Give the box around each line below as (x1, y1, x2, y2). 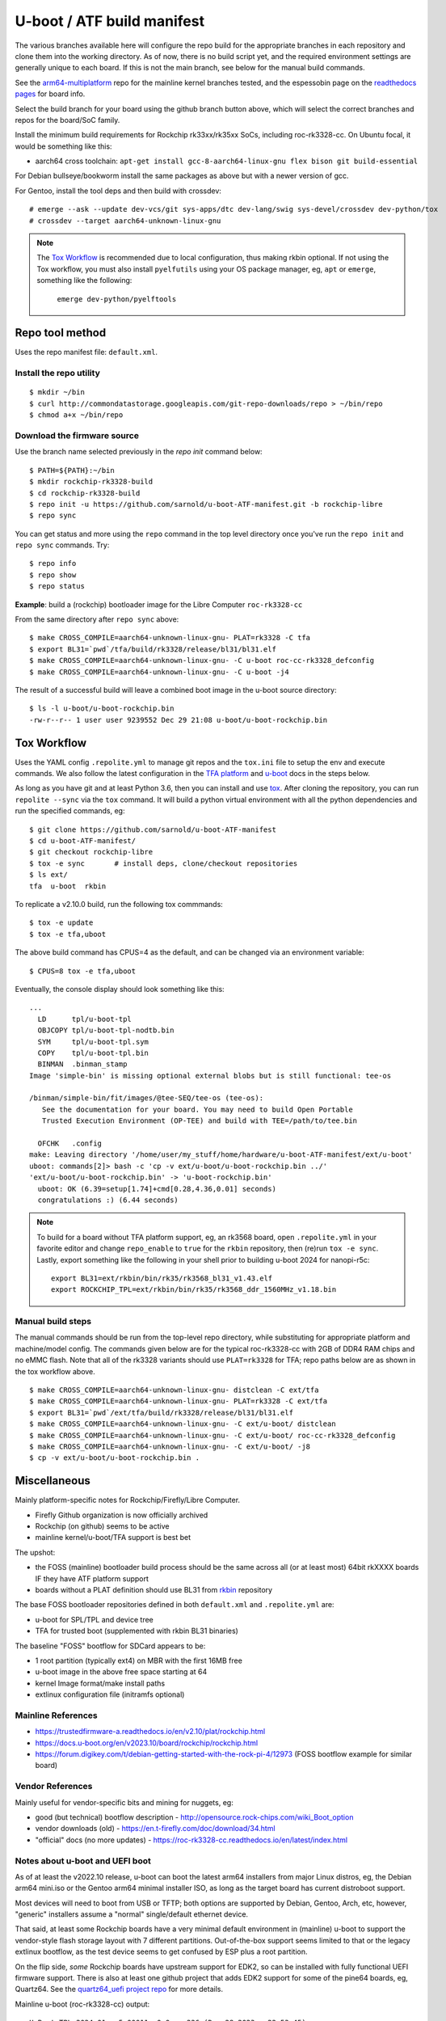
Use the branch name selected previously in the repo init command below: (15, 447, 263, 457)
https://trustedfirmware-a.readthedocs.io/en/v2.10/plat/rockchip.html (35, 1727, 266, 1736)
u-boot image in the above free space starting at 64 (35, 1667, 208, 1677)
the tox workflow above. (15, 1366, 96, 1376)
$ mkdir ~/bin (29, 388, 85, 397)
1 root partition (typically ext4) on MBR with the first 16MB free (35, 1656, 242, 1665)
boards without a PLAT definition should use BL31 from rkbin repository (35, 1585, 273, 1594)
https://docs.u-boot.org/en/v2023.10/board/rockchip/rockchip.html (35, 1738, 259, 1748)
